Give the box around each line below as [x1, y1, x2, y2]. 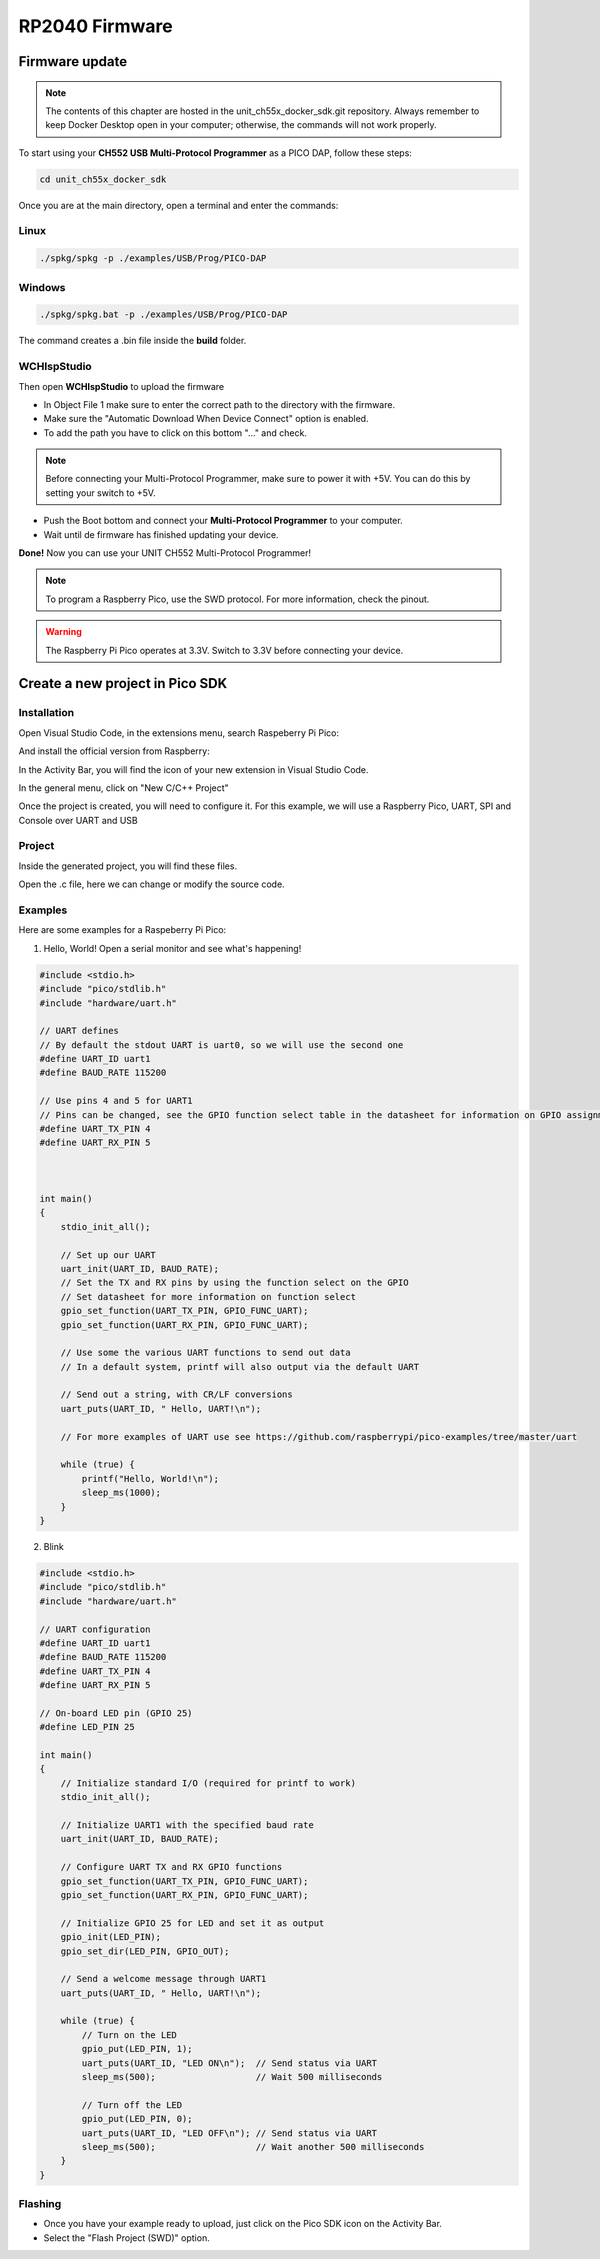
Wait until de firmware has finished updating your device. [43, 528, 279, 540]
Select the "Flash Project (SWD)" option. [43, 2231, 210, 2244]
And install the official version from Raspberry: [18, 745, 210, 757]
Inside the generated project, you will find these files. [18, 860, 238, 872]
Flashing [18, 2197, 62, 2211]
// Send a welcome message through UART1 [60, 1973, 267, 1985]
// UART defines [39, 1025, 120, 1037]
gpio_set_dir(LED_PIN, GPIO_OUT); [60, 1945, 230, 1957]
